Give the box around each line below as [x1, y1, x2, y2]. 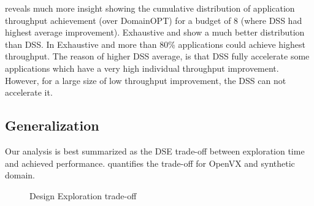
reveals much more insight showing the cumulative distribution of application [5, 2, 295, 14]
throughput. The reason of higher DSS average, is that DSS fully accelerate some [5, 50, 310, 63]
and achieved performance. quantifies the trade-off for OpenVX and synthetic [5, 156, 295, 169]
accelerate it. [5, 86, 53, 99]
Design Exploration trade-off [29, 189, 137, 202]
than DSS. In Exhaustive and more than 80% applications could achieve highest [5, 37, 305, 50]
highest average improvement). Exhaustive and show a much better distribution [5, 26, 305, 39]
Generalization [5, 116, 99, 135]
